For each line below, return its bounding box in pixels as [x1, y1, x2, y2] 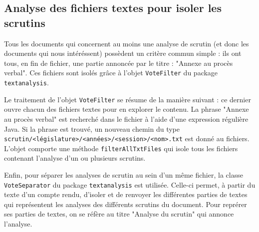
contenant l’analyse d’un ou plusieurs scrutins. [4, 153, 146, 163]
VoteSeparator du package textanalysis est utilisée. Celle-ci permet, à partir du [4, 179, 256, 190]
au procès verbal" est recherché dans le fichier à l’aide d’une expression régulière [4, 113, 249, 124]
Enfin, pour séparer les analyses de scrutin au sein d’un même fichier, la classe [4, 170, 243, 180]
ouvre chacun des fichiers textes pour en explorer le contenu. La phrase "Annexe [4, 104, 249, 114]
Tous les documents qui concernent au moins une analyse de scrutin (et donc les [4, 38, 249, 48]
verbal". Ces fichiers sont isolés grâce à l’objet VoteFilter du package [4, 67, 218, 78]
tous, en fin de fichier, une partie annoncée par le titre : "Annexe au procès [4, 57, 233, 68]
